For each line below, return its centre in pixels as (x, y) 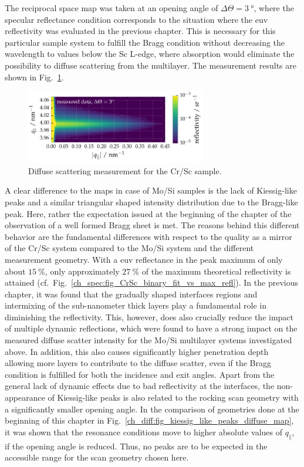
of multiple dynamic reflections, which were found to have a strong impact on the (151, 328)
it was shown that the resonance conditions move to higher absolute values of (144, 432)
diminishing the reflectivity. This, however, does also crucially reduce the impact (149, 317)
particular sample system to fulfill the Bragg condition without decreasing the (145, 42)
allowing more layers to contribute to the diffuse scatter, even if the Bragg (138, 363)
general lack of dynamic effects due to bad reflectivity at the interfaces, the (140, 386)
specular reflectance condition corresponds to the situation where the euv (136, 19)
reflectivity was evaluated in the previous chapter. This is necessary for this (140, 31)
